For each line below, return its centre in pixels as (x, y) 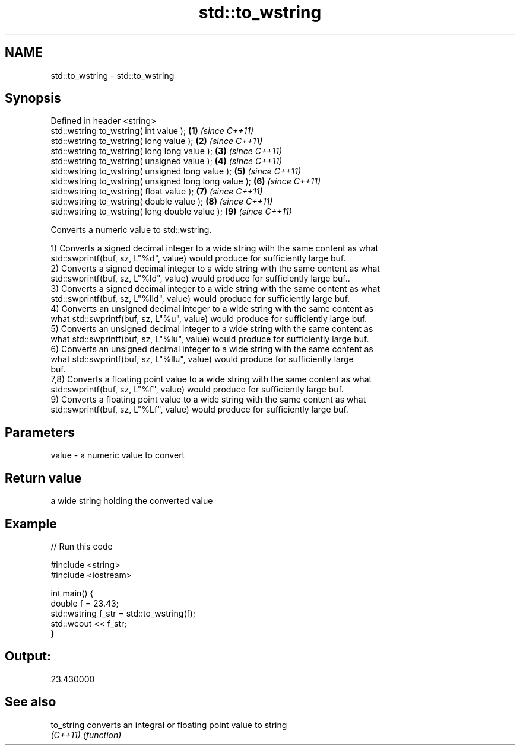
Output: (28, 656)
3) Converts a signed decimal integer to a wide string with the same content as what (215, 289)
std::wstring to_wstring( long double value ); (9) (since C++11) (171, 212)
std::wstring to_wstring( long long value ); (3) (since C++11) (167, 151)
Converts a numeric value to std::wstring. (131, 230)
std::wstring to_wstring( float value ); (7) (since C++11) (157, 192)
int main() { (72, 593)
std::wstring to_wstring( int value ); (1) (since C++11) (152, 131)
